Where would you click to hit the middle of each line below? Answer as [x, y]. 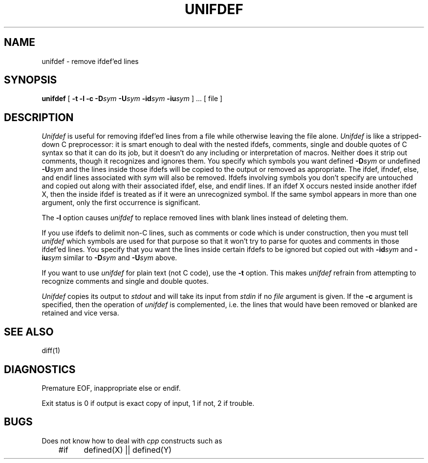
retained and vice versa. [80, 313]
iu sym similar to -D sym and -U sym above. [109, 258]
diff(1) [51, 351]
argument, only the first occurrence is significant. [121, 203]
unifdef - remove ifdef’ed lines [90, 61]
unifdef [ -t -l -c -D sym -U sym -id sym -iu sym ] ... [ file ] [132, 99]
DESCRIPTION [39, 117]
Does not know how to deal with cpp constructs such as [132, 441]
